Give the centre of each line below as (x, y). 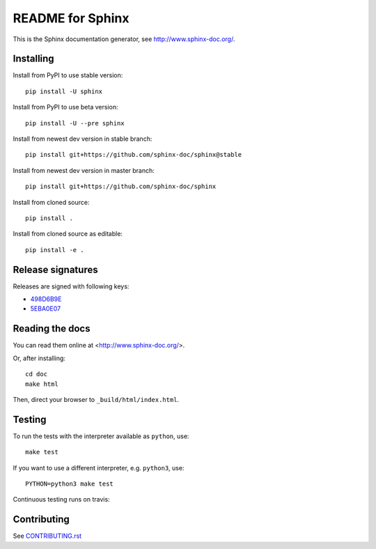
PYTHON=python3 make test (70, 484)
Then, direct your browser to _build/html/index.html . (96, 399)
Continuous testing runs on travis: (62, 500)
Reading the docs (52, 328)
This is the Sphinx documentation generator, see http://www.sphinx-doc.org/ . (124, 39)
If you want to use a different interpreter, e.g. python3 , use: (99, 467)
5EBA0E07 (46, 309)
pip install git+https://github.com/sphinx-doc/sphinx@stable (134, 155)
